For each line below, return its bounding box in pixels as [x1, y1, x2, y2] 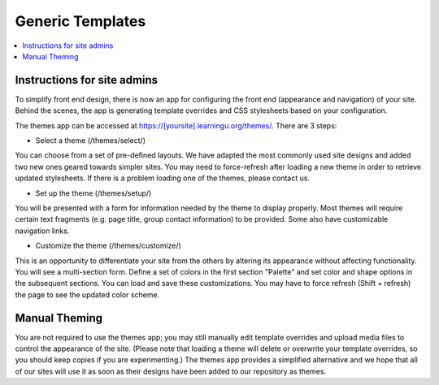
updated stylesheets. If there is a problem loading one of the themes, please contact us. [15, 173, 311, 183]
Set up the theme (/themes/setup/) [35, 188, 152, 198]
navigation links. [15, 226, 70, 236]
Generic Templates [15, 12, 146, 30]
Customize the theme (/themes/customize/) [35, 240, 182, 251]
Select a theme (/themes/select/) [35, 136, 146, 145]
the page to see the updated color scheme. [15, 289, 160, 300]
